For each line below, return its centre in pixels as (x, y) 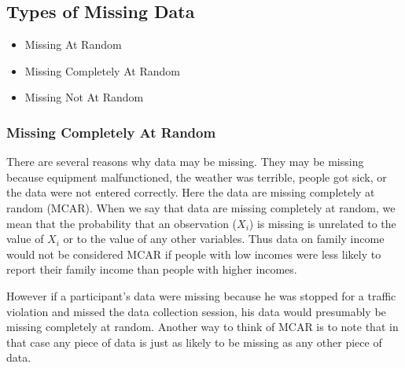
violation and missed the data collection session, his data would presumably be (196, 311)
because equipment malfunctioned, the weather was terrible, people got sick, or (197, 177)
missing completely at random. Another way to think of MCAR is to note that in (202, 327)
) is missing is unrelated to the (322, 223)
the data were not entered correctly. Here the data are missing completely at (191, 192)
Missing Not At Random (84, 97)
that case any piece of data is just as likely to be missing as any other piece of (194, 342)
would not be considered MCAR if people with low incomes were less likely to (194, 254)
